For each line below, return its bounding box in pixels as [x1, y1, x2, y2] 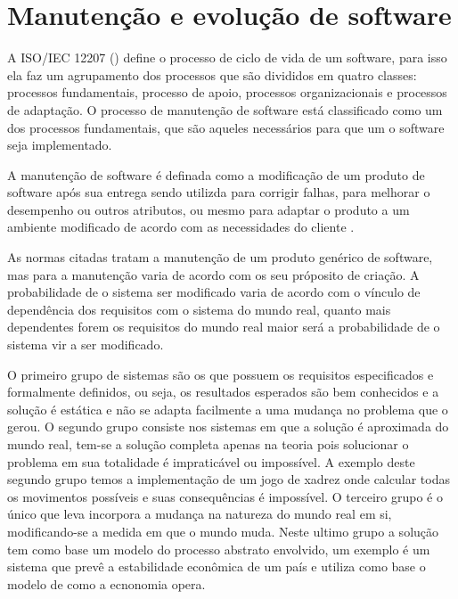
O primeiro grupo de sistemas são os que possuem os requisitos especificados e [7, 365, 434, 383]
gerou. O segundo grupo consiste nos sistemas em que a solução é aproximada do [7, 417, 449, 436]
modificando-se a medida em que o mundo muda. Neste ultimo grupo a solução [7, 521, 439, 540]
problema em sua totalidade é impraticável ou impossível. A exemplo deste [7, 452, 415, 471]
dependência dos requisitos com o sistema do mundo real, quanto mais [7, 299, 391, 318]
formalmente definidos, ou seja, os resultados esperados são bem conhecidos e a [7, 382, 439, 401]
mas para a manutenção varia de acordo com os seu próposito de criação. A [7, 265, 420, 283]
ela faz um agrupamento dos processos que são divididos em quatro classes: [7, 65, 417, 84]
